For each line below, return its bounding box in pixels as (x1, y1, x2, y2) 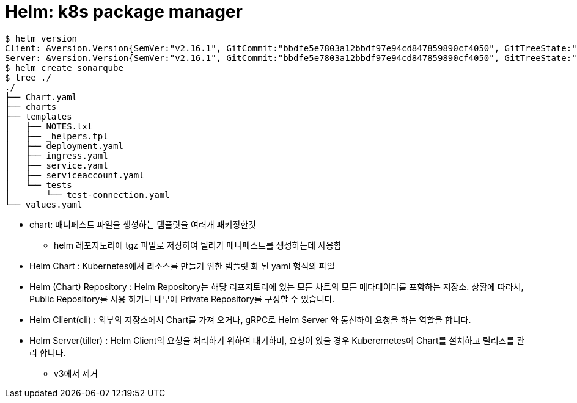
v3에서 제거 (54, 368, 98, 379)
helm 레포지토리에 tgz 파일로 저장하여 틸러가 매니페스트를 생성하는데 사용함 (54, 239, 342, 250)
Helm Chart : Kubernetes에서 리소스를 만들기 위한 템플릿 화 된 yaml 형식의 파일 (29, 260, 335, 271)
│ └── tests (5, 180, 72, 190)
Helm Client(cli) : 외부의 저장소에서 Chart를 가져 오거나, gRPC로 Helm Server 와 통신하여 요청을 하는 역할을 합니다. (29, 314, 471, 325)
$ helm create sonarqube (5, 62, 123, 73)
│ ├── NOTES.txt (5, 121, 93, 131)
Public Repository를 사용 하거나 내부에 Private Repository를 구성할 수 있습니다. (29, 293, 335, 304)
